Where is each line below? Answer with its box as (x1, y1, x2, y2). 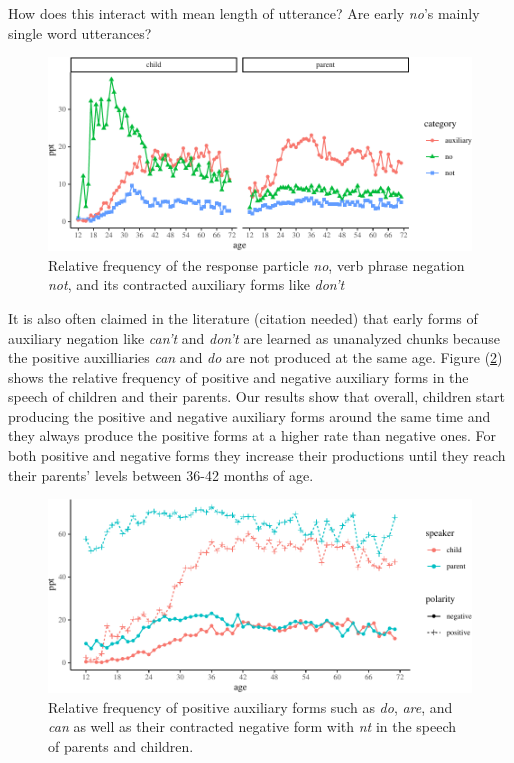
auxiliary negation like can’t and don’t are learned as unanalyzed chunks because (8, 327, 500, 348)
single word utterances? (8, 22, 152, 43)
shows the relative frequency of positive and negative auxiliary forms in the (8, 366, 469, 387)
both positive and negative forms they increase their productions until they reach (8, 445, 506, 466)
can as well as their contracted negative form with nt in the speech (48, 716, 457, 737)
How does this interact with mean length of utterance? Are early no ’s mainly (8, 3, 480, 23)
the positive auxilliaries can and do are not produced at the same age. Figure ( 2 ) (8, 347, 503, 368)
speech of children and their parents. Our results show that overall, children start (8, 386, 506, 407)
